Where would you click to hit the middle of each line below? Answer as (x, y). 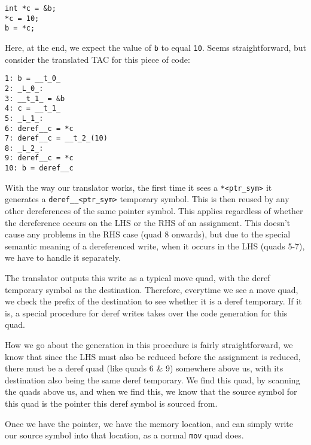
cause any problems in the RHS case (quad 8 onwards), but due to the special (148, 234)
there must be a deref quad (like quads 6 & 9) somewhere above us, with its (144, 368)
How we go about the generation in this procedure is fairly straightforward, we (149, 345)
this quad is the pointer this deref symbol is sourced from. (111, 403)
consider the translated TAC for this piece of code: (97, 59)
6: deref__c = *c (39, 128)
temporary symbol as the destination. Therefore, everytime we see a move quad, (152, 289)
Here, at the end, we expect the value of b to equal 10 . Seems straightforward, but (156, 47)
